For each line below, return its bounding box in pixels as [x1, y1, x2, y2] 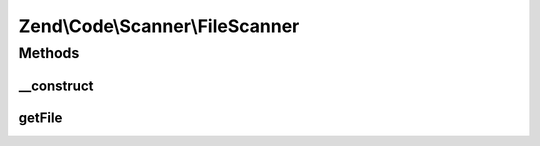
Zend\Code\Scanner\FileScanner [18, 15, 300, 37]
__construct [18, 77, 94, 94]
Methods [18, 44, 80, 62]
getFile [18, 109, 63, 126]
